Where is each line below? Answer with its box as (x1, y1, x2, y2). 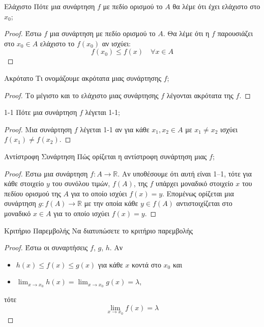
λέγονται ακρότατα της (166, 90, 233, 100)
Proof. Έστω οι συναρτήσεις (4, 242, 88, 253)
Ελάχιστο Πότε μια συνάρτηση (4, 1, 95, 11)
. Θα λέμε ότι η (163, 28, 210, 39)
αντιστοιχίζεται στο (176, 198, 232, 209)
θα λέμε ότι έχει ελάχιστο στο (172, 1, 260, 11)
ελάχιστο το (40, 38, 75, 48)
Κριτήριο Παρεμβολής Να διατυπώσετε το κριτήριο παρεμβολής (4, 225, 193, 235)
